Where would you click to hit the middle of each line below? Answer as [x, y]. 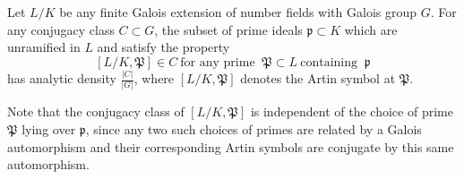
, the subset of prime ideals [228, 29]
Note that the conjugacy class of [96, 111]
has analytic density [62, 78]
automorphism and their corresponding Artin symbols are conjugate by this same [231, 146]
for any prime [218, 62]
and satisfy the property [163, 47]
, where [154, 78]
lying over [49, 129]
